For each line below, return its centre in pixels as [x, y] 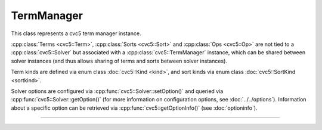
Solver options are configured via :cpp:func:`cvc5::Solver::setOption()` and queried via [117, 91]
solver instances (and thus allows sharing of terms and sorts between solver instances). [119, 61]
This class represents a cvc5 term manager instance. [76, 33]
